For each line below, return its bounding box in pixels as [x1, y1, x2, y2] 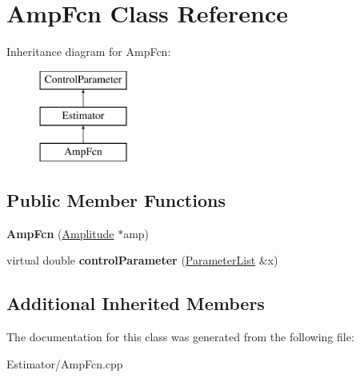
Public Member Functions [6, 188, 226, 213]
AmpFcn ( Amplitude [6, 225, 114, 241]
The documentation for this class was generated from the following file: [6, 328, 354, 345]
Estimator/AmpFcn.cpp [6, 355, 123, 372]
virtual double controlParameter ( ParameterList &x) [6, 252, 278, 269]
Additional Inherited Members [6, 291, 265, 316]
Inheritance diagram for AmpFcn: [6, 43, 171, 60]
